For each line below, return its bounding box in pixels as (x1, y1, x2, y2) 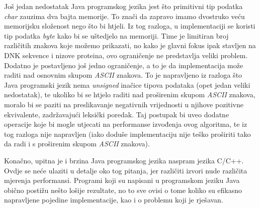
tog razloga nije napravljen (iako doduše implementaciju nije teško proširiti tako (4, 128, 251, 139)
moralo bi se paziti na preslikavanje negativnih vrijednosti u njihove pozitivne (4, 99, 244, 109)
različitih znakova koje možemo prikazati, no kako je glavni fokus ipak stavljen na (4, 40, 256, 51)
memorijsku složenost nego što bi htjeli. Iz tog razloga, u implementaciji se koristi (4, 21, 255, 31)
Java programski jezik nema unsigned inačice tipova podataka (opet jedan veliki (4, 79, 250, 90)
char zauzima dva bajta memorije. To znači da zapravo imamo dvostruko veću (4, 11, 245, 21)
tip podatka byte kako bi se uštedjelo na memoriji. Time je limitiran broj (4, 30, 229, 41)
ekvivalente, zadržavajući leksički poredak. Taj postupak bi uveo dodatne (4, 109, 229, 119)
